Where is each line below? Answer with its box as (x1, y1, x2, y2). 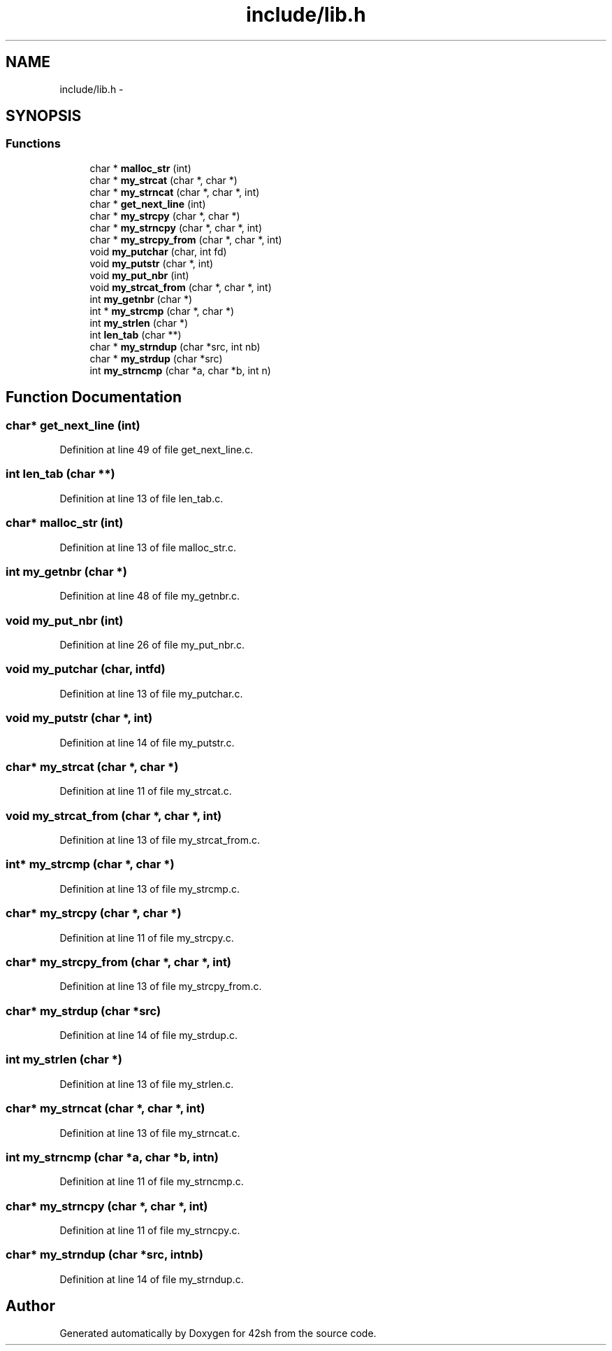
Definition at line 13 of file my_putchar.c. (59, 687, 243, 700)
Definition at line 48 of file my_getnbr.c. (59, 590, 240, 602)
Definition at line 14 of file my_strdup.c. (59, 1029, 238, 1042)
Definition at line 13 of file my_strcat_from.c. (59, 834, 260, 847)
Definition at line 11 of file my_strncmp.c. (59, 1175, 244, 1188)
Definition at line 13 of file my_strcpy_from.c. (59, 980, 262, 993)
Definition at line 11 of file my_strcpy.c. (59, 931, 234, 944)
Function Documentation (6, 388, 182, 406)
